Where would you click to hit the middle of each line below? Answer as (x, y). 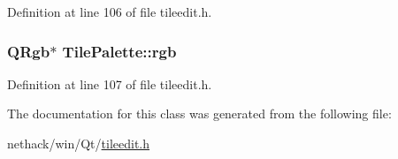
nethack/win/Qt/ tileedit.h (79, 143)
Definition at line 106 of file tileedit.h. (110, 11)
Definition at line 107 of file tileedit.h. (110, 83)
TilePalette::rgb (119, 51)
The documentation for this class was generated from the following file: (199, 114)
